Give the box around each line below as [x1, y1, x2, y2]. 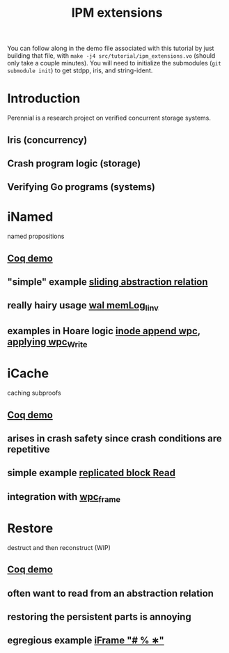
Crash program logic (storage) [7, 157, 141, 169]
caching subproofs [7, 388, 61, 398]
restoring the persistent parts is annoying [7, 611, 191, 622]
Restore [7, 521, 54, 537]
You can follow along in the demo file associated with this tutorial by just [7, 44, 214, 53]
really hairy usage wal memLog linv [7, 299, 159, 313]
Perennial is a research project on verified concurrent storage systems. [7, 113, 211, 123]
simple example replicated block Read [7, 467, 176, 479]
